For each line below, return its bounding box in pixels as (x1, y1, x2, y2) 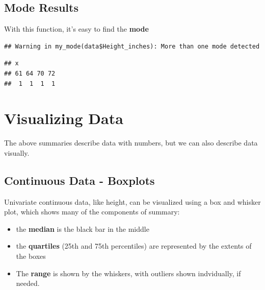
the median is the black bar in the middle (16, 223, 149, 234)
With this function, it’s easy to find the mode (4, 23, 149, 34)
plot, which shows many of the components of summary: (4, 206, 180, 217)
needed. (16, 278, 40, 288)
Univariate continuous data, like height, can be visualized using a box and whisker (4, 196, 261, 207)
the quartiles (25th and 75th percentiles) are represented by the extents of (16, 240, 252, 251)
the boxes (16, 251, 46, 261)
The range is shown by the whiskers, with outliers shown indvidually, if (16, 268, 241, 278)
